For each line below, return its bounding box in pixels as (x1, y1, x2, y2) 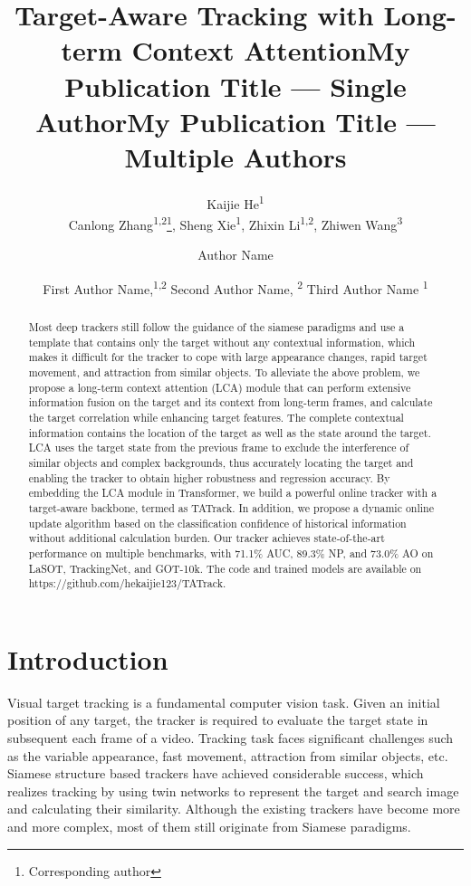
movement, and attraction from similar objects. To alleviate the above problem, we (28, 364, 420, 379)
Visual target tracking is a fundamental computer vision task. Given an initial (7, 692, 440, 711)
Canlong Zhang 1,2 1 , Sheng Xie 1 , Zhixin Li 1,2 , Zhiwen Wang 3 (68, 213, 403, 233)
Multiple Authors (124, 138, 347, 175)
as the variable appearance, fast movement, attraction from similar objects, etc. (7, 746, 448, 765)
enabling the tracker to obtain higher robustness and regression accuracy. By (28, 470, 390, 485)
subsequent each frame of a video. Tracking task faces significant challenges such (7, 728, 454, 747)
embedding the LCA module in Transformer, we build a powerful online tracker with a (28, 485, 437, 500)
